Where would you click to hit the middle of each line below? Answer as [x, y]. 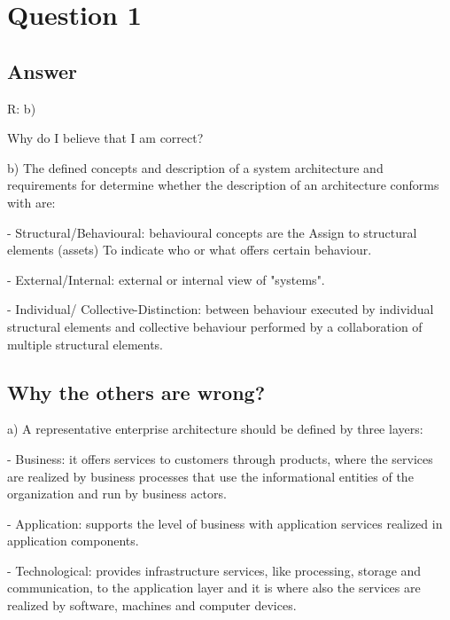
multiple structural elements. [85, 344]
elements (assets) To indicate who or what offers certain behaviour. [190, 250]
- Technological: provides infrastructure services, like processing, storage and [214, 570]
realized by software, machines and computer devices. [152, 605]
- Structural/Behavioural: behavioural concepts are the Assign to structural [212, 232]
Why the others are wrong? [136, 392]
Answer [43, 71]
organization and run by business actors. [117, 494]
